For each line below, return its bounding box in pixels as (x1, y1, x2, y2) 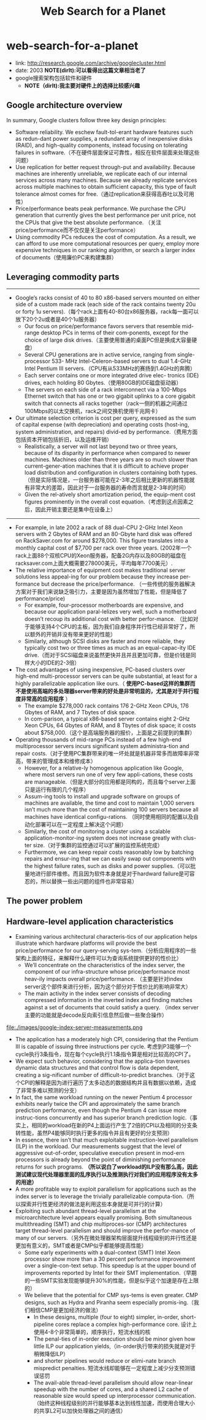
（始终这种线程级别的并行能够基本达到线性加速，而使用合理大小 (33, 1399, 195, 1406)
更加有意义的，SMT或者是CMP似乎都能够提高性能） (15, 1242, 147, 1249)
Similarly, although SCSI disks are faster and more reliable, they (24, 637, 185, 645)
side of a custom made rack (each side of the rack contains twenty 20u (15, 300, 196, 308)
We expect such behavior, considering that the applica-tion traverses (15, 1057, 190, 1065)
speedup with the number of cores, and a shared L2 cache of (33, 1385, 189, 1393)
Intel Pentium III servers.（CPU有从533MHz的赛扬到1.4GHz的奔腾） (24, 365, 196, 372)
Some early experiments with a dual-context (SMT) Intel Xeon (24, 1248, 181, 1256)
